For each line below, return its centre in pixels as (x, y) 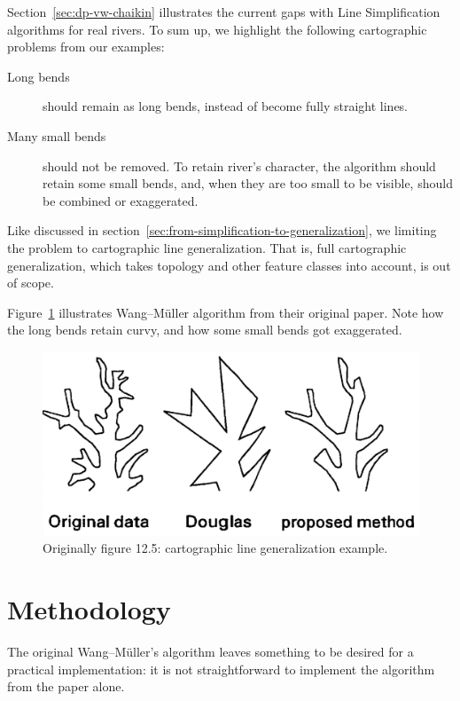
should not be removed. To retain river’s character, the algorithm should (239, 165)
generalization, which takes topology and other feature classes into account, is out (229, 265)
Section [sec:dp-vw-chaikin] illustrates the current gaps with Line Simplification (224, 12)
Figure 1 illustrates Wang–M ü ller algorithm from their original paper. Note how (226, 312)
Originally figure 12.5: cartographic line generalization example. (215, 548)
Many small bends (57, 135)
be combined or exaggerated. (121, 200)
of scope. (31, 283)
